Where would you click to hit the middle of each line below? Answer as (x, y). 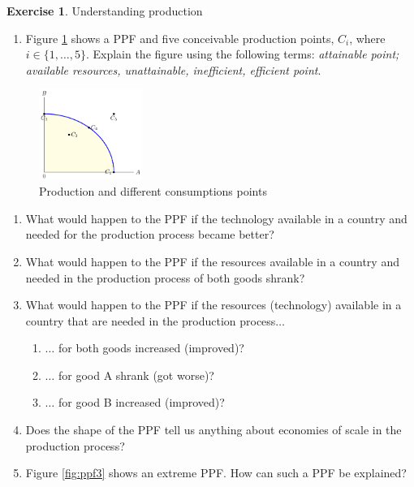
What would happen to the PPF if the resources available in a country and (212, 261)
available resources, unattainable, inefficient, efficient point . (173, 69)
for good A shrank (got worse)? (136, 375)
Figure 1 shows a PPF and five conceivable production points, (180, 38)
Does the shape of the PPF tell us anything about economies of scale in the (213, 430)
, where (367, 38)
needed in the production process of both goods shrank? (165, 277)
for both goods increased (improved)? (151, 348)
